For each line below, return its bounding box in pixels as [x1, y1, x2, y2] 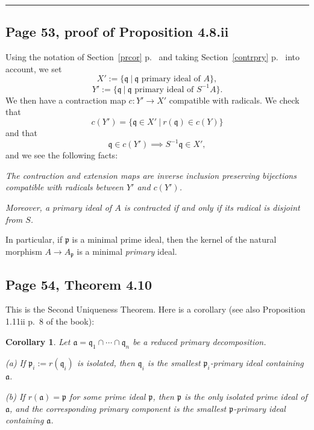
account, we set [5, 62, 62, 75]
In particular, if [5, 233, 63, 246]
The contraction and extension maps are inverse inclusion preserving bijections [5, 169, 297, 181]
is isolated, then [77, 357, 135, 369]
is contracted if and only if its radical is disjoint [124, 201, 300, 213]
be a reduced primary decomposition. [133, 335, 266, 347]
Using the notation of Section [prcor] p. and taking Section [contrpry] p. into [5, 51, 300, 63]
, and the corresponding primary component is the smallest [10, 402, 227, 414]
